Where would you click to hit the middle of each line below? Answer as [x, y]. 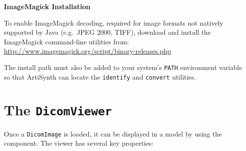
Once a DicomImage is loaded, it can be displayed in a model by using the [113, 133]
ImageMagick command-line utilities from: [66, 41]
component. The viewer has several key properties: [79, 143]
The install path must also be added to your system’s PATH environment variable [123, 67]
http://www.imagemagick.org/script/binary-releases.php [87, 51]
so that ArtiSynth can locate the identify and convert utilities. [100, 76]
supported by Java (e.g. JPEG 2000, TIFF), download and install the [108, 32]
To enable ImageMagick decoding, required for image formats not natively [114, 22]
